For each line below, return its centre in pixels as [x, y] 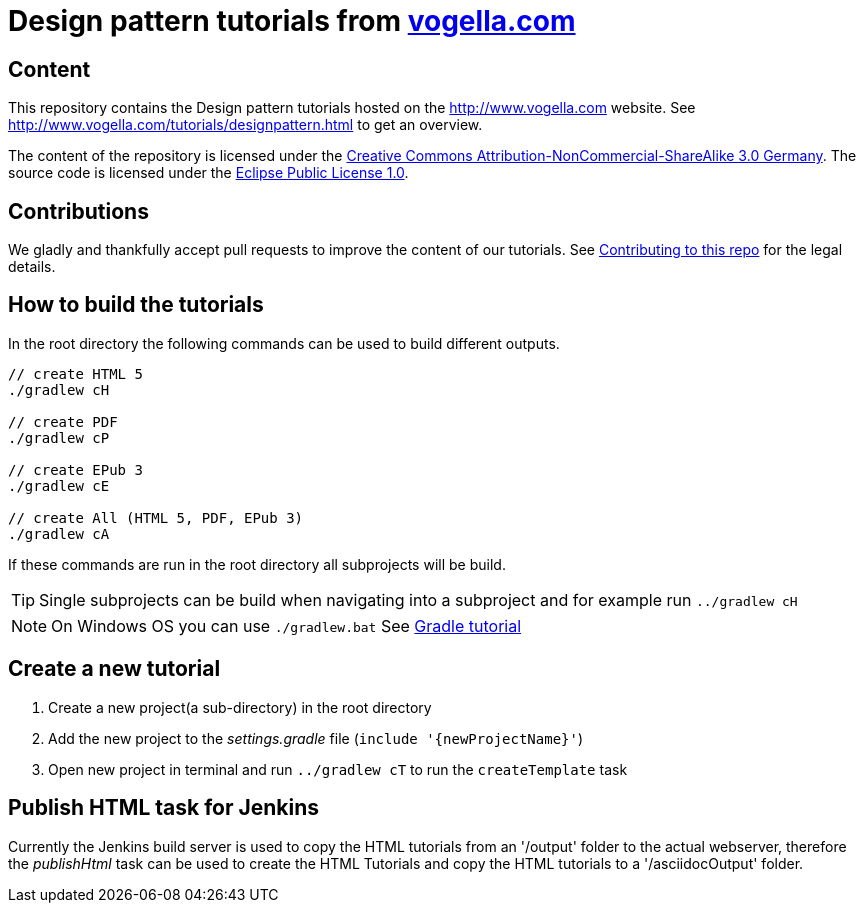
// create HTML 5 [75, 373]
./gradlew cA [59, 533]
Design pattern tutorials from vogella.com [292, 21]
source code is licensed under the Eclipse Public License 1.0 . [208, 173]
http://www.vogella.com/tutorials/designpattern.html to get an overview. [245, 125]
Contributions [78, 211]
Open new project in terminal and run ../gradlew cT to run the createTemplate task [338, 769]
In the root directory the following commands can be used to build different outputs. [284, 343]
